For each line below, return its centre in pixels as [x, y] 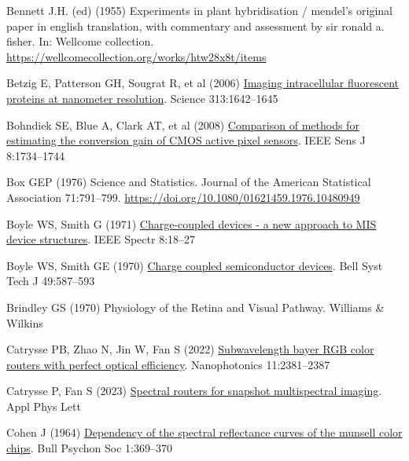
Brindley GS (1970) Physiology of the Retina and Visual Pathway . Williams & [195, 307]
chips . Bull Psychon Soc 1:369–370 [89, 448]
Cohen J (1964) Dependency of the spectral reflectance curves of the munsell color [204, 432]
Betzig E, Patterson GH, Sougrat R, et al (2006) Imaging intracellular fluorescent [203, 83]
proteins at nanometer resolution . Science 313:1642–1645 [142, 98]
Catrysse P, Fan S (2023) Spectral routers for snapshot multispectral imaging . [194, 391]
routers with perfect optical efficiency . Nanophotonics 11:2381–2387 [168, 364]
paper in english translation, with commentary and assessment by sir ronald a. [195, 26]
